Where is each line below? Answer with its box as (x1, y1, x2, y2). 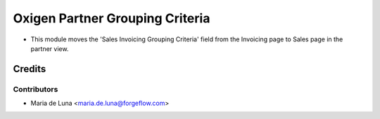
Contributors (13, 84, 58, 94)
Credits (13, 63, 46, 75)
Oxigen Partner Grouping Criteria (13, 10, 210, 26)
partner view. (30, 44, 69, 52)
